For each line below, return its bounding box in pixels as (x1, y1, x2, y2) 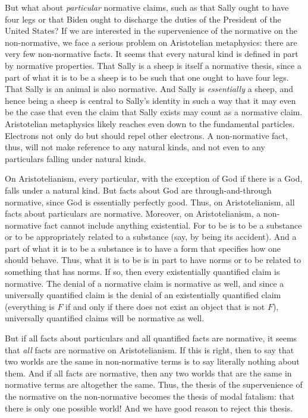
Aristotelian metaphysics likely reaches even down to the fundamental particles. (5, 117, 295, 129)
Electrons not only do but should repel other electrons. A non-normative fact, (5, 129, 288, 141)
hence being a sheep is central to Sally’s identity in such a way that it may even (5, 94, 296, 106)
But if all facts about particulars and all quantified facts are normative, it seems (5, 332, 297, 344)
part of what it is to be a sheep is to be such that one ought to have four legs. (5, 71, 289, 83)
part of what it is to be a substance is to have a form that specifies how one (5, 242, 281, 254)
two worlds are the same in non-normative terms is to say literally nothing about (5, 355, 300, 368)
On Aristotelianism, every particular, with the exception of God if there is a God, (5, 172, 303, 185)
